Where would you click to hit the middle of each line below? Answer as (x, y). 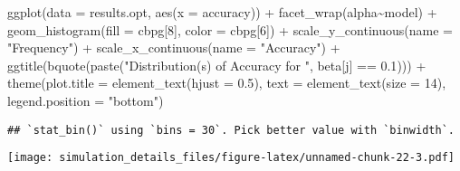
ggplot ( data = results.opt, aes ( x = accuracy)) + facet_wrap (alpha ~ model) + (222, 12)
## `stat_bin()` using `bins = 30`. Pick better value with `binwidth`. (231, 130)
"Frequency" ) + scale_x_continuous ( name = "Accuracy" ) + (174, 47)
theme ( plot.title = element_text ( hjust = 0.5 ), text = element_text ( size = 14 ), (227, 83)
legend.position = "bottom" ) (86, 100)
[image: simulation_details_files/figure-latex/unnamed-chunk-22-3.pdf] (231, 158)
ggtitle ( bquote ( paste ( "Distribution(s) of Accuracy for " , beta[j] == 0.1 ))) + (217, 65)
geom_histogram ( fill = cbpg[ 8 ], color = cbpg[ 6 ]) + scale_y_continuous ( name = (230, 29)
